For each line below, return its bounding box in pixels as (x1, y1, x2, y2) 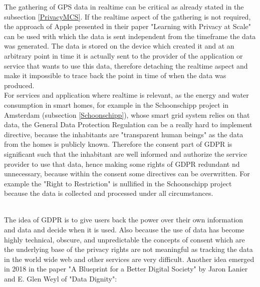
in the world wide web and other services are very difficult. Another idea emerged (4, 253, 254, 264)
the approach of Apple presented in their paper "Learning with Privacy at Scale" (4, 21, 251, 32)
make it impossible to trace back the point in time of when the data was (4, 70, 226, 81)
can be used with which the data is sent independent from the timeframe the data (4, 31, 256, 41)
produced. (4, 80, 35, 90)
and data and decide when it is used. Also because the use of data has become (4, 224, 244, 235)
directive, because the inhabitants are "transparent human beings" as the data (4, 129, 243, 139)
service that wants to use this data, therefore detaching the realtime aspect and (4, 60, 248, 71)
